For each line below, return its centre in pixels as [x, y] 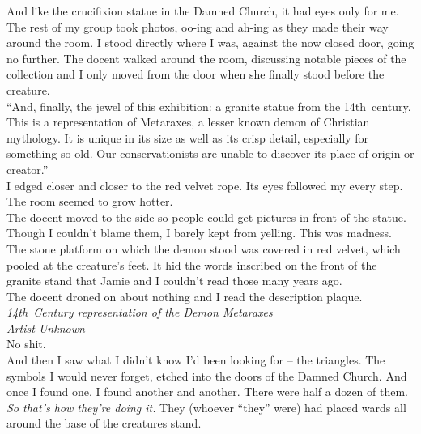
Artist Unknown [46, 328]
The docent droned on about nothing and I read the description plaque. [185, 296]
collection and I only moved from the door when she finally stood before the [196, 74]
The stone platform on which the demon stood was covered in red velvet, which [204, 248]
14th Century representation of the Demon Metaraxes [140, 312]
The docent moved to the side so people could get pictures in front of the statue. [206, 217]
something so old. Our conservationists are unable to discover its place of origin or [210, 153]
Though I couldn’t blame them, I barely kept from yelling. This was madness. [199, 233]
